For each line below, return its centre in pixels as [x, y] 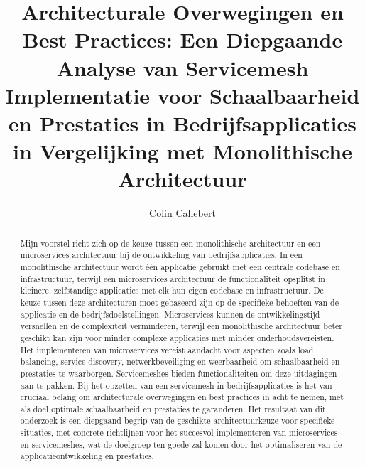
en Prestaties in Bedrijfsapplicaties [182, 123]
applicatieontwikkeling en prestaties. [87, 456]
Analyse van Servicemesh [182, 67]
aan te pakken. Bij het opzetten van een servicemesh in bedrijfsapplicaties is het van [176, 385]
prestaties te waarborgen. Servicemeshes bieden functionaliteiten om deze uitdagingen [179, 373]
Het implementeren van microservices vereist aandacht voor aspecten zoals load [167, 349]
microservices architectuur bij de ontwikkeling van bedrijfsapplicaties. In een [161, 255]
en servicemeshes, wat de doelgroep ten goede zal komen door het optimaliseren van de [181, 444]
